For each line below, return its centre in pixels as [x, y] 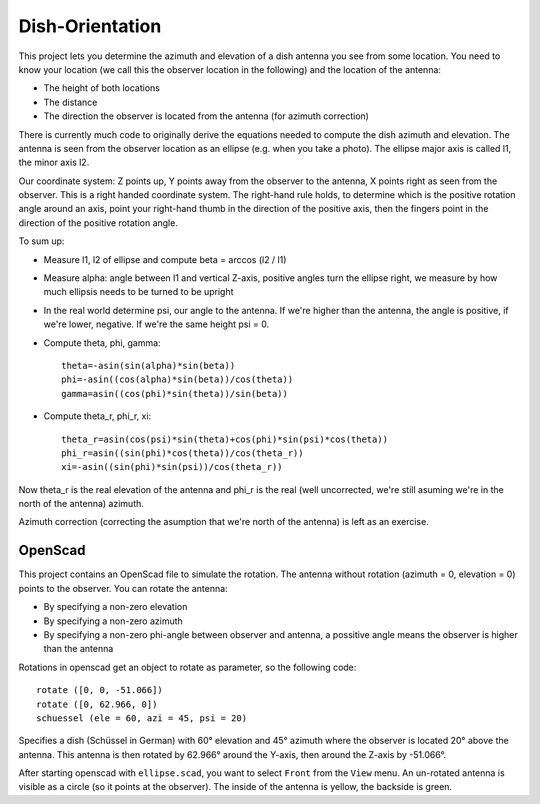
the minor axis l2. [54, 162]
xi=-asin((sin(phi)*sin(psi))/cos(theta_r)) [172, 467]
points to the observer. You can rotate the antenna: [123, 588]
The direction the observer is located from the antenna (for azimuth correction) [206, 116]
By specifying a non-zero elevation [115, 607]
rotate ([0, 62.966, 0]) [97, 704]
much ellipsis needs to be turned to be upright [138, 292]
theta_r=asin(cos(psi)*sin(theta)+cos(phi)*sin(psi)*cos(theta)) [225, 439]
